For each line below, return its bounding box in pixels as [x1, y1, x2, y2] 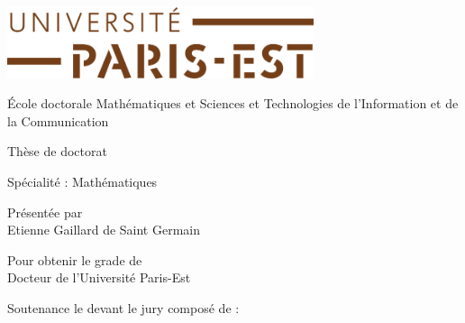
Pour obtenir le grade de [7, 250, 142, 269]
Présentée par [7, 202, 83, 221]
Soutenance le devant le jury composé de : [7, 299, 240, 317]
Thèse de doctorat [7, 142, 107, 161]
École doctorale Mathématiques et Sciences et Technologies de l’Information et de [7, 94, 459, 113]
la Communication [7, 111, 109, 130]
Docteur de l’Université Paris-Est [7, 268, 191, 287]
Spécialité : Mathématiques [7, 172, 158, 191]
